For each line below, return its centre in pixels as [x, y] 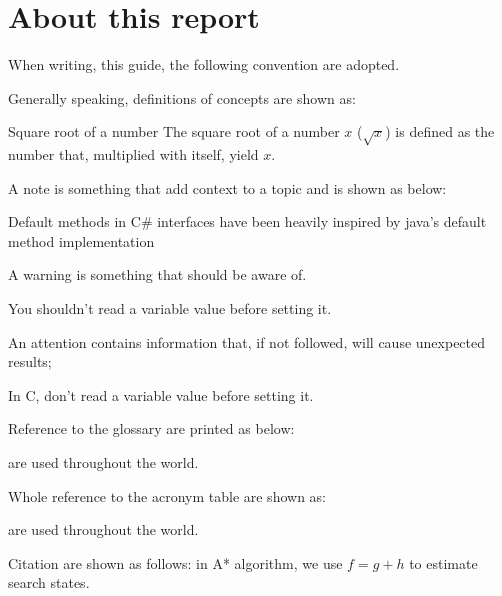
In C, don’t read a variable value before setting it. [161, 394]
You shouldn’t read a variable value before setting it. [170, 308]
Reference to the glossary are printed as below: [151, 428]
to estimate [443, 562]
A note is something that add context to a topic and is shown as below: [227, 187]
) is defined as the [440, 131]
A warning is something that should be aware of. [157, 274]
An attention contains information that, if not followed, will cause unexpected [247, 341]
